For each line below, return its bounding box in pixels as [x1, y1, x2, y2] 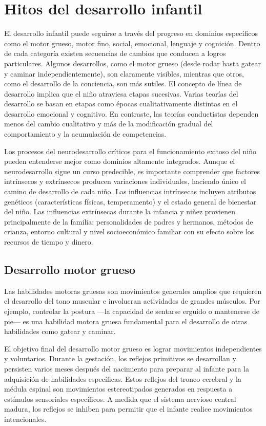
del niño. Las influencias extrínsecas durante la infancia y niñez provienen [4, 206, 235, 217]
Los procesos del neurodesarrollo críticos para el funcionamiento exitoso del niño [4, 145, 257, 156]
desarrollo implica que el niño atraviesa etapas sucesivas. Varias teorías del [4, 88, 238, 99]
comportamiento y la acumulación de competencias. [4, 128, 167, 139]
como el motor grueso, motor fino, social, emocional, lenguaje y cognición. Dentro [4, 38, 260, 48]
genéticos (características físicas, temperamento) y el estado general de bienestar [4, 196, 257, 207]
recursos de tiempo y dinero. [4, 236, 93, 247]
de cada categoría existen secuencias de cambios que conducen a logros [4, 48, 226, 59]
